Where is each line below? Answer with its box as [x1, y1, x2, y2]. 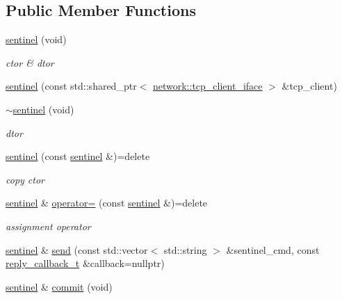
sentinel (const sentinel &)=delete [6, 149, 150, 163]
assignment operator [6, 218, 91, 233]
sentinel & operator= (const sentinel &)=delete [6, 195, 208, 210]
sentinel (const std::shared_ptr [6, 79, 137, 93]
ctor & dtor [6, 55, 54, 70]
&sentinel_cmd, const [226, 242, 320, 257]
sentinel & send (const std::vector [6, 242, 148, 257]
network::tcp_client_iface [152, 79, 263, 93]
